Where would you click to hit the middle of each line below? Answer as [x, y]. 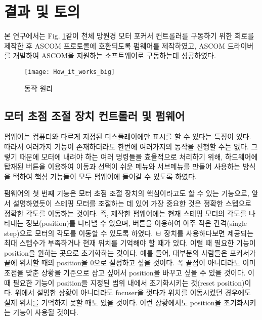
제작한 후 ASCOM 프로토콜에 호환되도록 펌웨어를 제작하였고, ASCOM [115, 45]
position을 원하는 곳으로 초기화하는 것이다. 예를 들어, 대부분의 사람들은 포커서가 [130, 252]
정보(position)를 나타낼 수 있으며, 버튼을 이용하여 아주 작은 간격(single [137, 223]
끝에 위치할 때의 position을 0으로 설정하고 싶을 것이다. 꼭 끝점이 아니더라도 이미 [130, 263]
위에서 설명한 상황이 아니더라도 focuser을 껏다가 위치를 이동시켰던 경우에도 [133, 292]
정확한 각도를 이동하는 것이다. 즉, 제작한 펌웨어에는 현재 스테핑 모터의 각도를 [125, 213]
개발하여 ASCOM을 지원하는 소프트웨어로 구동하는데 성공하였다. [114, 55]
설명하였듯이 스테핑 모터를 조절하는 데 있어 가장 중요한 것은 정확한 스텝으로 [132, 203]
